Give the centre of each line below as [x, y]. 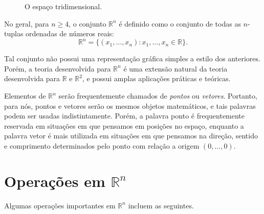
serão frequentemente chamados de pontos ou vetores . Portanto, [158, 96]
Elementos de [25, 96]
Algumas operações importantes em [60, 205]
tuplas [14, 33]
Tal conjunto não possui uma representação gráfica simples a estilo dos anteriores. [132, 58]
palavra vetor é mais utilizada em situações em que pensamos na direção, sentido [131, 136]
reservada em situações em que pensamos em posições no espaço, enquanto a [124, 125]
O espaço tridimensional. [63, 6]
